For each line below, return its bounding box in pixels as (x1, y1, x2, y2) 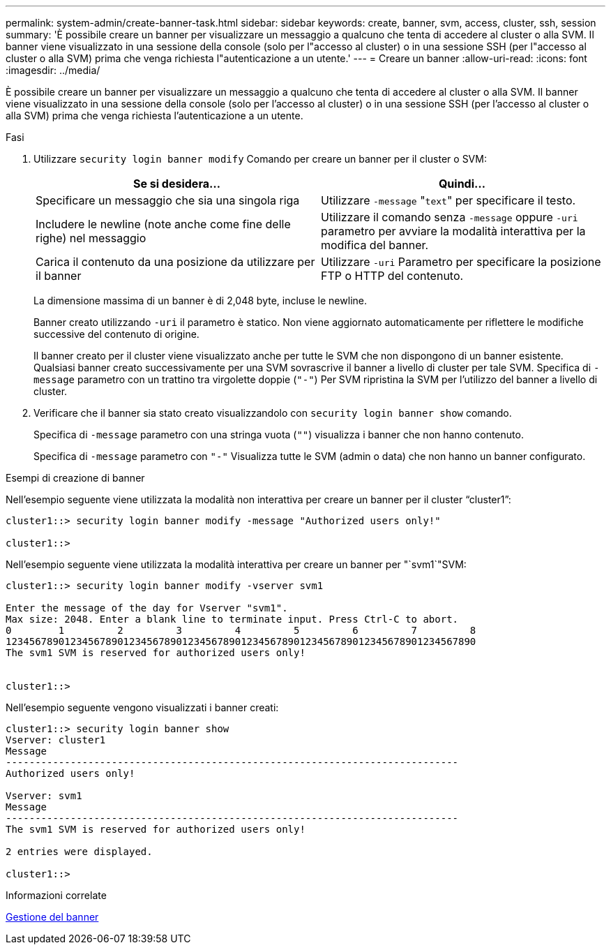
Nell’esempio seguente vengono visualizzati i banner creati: (6, 702, 279, 713)
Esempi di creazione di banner (6, 472, 145, 484)
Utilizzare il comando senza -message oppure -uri (321, 210, 578, 224)
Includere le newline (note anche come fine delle (36, 217, 291, 231)
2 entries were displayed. (6, 846, 153, 857)
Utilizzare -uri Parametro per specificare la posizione (321, 255, 601, 269)
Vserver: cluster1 (6, 734, 106, 745)
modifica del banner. (321, 238, 429, 252)
